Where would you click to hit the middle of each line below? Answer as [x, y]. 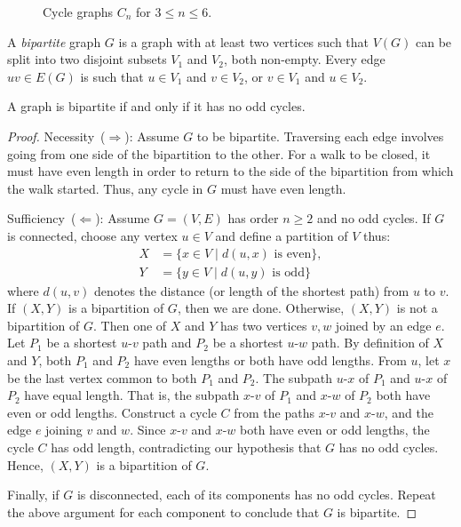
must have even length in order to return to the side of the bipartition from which [230, 171]
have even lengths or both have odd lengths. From [270, 359]
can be [434, 41]
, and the [409, 412]
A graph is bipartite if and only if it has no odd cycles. [156, 106]
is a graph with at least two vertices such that [244, 41]
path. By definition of [370, 343]
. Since [148, 430]
